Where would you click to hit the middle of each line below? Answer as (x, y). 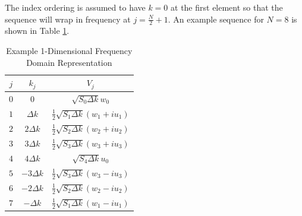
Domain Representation (69, 62)
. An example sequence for (216, 19)
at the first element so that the (227, 7)
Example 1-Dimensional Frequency (69, 51)
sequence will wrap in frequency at (68, 19)
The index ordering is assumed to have (75, 7)
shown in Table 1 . (37, 31)
